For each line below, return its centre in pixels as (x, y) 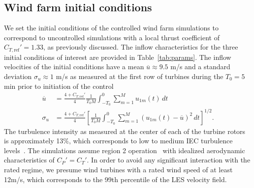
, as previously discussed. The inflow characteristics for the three (141, 47)
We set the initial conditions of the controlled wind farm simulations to (111, 28)
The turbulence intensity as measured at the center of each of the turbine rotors (125, 131)
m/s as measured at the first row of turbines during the (140, 76)
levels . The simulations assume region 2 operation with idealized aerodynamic (125, 150)
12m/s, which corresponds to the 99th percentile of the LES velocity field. (115, 179)
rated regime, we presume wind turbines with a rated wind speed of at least (118, 170)
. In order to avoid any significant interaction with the (169, 160)
